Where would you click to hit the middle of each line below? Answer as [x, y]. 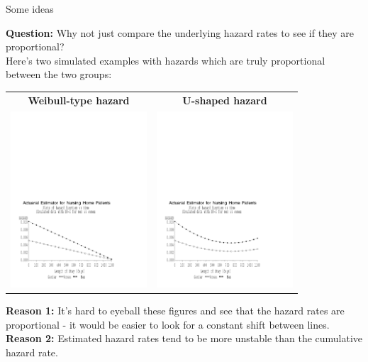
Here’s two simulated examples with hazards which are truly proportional [166, 60]
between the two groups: [59, 74]
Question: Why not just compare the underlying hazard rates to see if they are [180, 32]
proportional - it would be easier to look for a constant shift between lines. [168, 324]
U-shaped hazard [225, 100]
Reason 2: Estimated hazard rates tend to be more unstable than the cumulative [184, 338]
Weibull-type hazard [79, 100]
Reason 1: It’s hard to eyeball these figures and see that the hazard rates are [175, 311]
